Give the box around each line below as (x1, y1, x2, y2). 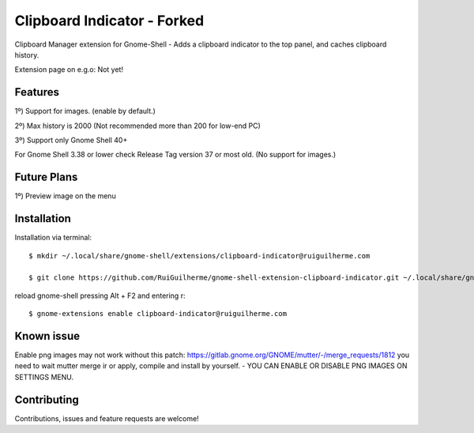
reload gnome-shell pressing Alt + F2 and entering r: (14, 291, 186, 300)
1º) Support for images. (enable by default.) (14, 107, 156, 116)
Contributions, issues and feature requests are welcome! (14, 413, 199, 423)
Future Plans (14, 171, 78, 184)
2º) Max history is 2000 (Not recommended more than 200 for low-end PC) (14, 121, 261, 130)
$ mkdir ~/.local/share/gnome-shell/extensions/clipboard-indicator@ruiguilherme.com (28, 251, 371, 260)
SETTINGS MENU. (14, 372, 74, 382)
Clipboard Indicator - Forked (14, 12, 205, 29)
